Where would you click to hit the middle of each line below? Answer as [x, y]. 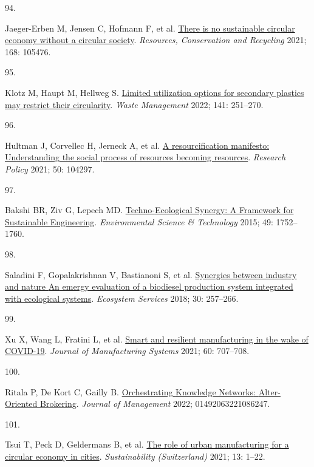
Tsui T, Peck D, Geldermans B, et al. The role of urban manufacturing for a [147, 444]
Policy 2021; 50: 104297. [50, 169]
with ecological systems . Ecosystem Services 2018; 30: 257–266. [122, 298]
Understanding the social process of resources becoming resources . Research [145, 157]
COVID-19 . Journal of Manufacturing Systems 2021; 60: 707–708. [127, 351]
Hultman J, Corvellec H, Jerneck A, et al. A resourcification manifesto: [137, 145]
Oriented [21, 404]
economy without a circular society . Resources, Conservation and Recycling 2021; [156, 40]
